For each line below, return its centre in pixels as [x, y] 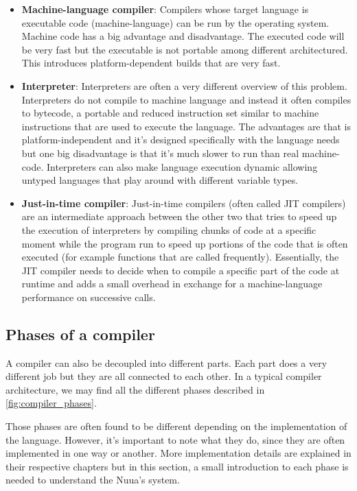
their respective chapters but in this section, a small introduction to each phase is [177, 466]
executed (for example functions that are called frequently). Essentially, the [180, 257]
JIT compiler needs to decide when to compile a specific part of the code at [181, 270]
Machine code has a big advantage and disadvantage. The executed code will [183, 36]
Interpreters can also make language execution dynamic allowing [182, 166]
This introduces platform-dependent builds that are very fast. [151, 63]
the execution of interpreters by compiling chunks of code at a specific [169, 229]
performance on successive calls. [89, 297]
